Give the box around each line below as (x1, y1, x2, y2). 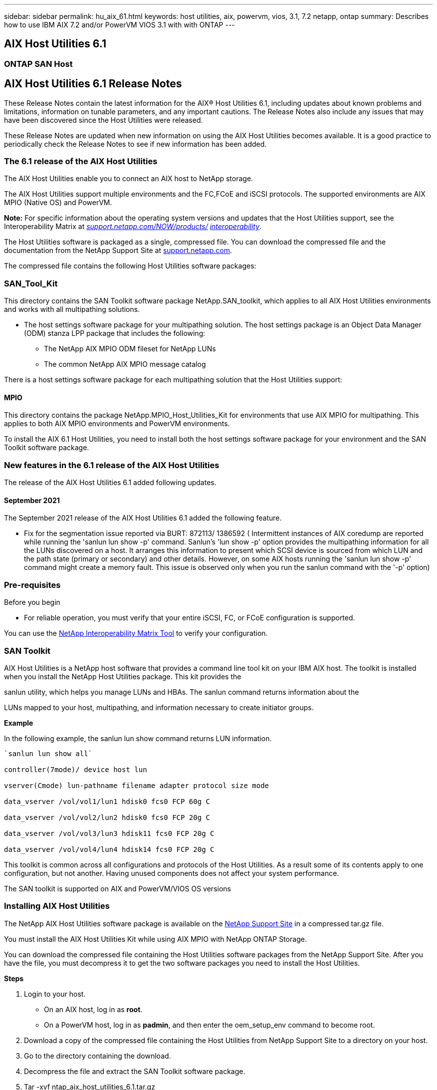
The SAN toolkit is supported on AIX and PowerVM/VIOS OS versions (4, 884, 231, 893)
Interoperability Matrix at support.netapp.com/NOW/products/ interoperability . (4, 222, 262, 231)
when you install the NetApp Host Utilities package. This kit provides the (4, 672, 241, 681)
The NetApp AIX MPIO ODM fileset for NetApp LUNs (44, 344, 216, 353)
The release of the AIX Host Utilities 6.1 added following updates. (4, 478, 217, 487)
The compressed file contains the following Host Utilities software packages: (4, 262, 256, 271)
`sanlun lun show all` (4, 749, 93, 758)
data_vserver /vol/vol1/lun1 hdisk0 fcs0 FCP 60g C (4, 797, 211, 806)
